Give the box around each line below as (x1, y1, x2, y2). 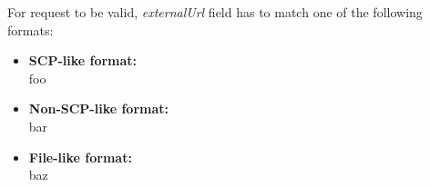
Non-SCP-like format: (28, 99, 169, 118)
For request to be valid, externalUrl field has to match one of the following (7, 3, 423, 21)
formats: (7, 20, 54, 39)
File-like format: (28, 147, 132, 166)
